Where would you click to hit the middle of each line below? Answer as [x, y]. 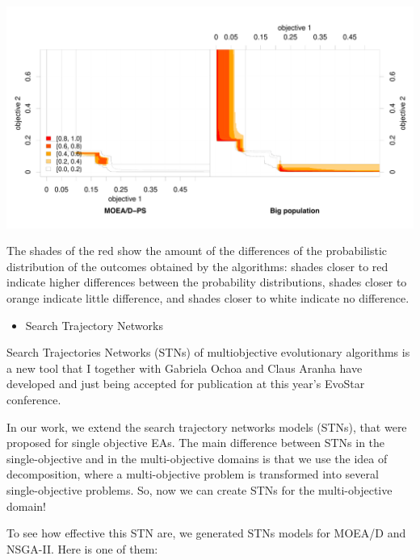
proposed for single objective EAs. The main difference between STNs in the [196, 443]
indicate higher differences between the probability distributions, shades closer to [207, 282]
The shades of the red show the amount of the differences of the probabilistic [197, 251]
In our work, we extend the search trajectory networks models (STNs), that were [207, 426]
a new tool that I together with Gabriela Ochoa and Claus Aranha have [185, 368]
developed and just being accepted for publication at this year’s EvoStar [186, 384]
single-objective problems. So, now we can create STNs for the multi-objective [199, 489]
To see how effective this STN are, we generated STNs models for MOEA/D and [206, 533]
